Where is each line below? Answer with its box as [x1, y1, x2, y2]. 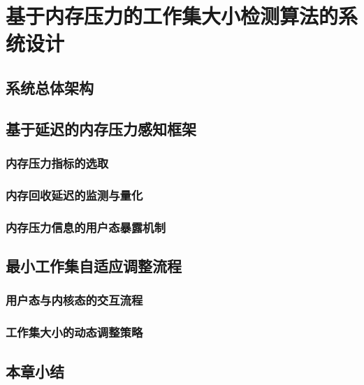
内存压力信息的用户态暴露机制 [6, 218, 166, 235]
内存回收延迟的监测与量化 [6, 186, 143, 203]
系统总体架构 [6, 76, 94, 98]
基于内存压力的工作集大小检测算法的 [6, 1, 339, 30]
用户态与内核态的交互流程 [6, 291, 143, 309]
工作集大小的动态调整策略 [6, 324, 143, 341]
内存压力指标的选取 [6, 154, 109, 172]
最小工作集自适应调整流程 [6, 255, 182, 277]
